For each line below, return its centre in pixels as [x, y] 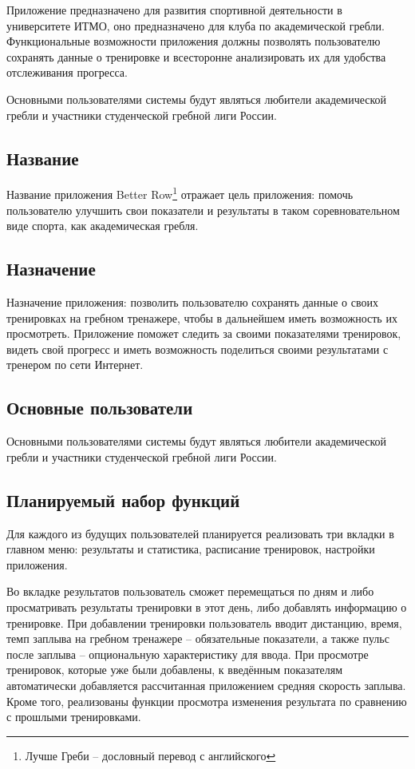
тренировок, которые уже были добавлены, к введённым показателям [175, 670]
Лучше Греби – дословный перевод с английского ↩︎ [150, 755]
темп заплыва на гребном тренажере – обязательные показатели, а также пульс [198, 638]
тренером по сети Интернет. [75, 365]
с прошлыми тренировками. [74, 717]
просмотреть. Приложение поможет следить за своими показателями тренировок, [204, 333]
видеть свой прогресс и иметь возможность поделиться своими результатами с [198, 349]
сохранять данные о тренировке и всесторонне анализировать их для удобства [196, 56]
